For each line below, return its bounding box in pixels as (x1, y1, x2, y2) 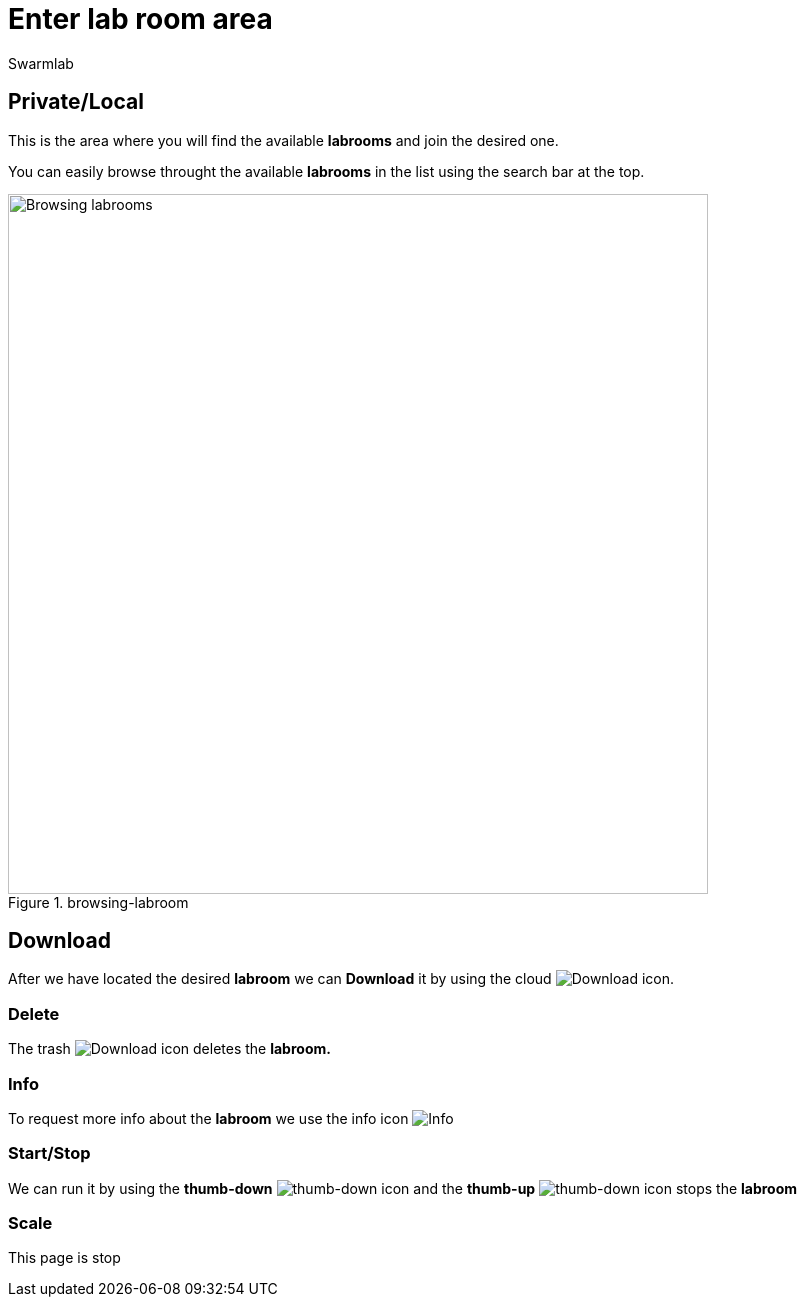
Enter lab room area (8, 2, 273, 36)
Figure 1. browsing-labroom (8, 893, 189, 911)
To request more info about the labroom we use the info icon (8, 1109, 409, 1127)
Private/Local (8, 89, 144, 115)
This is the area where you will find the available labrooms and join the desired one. (8, 131, 559, 149)
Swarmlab (8, 54, 74, 72)
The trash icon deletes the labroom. (8, 1040, 331, 1058)
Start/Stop (8, 1143, 91, 1164)
